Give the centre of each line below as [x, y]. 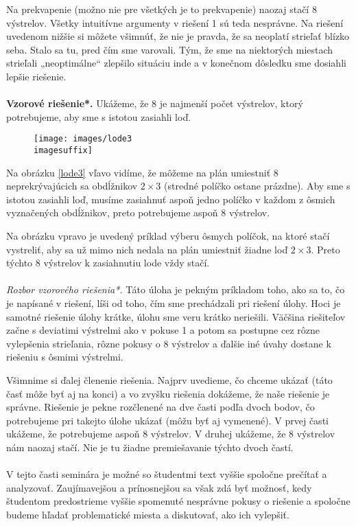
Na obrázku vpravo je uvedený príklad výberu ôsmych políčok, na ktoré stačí [168, 236]
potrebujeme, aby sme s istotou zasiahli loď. [99, 116]
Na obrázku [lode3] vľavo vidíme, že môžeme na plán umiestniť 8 [142, 172]
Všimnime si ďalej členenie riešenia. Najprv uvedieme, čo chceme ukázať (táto [169, 379]
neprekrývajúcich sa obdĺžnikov [72, 186]
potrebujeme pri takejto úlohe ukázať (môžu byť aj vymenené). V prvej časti [167, 420]
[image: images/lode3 [83, 139]
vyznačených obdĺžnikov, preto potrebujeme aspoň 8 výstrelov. [138, 213]
